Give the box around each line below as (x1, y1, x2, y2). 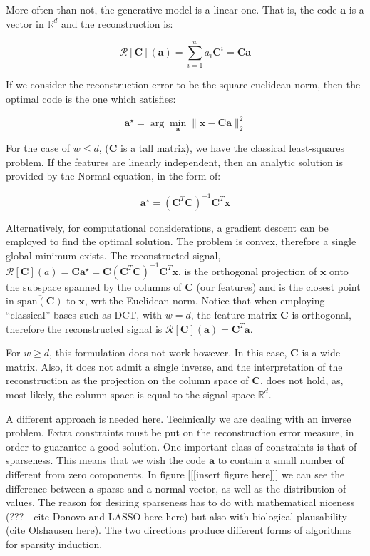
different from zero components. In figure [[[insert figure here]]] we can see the (6, 466, 345, 481)
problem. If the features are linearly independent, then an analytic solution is (6, 154, 343, 169)
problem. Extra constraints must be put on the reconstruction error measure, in (6, 425, 354, 440)
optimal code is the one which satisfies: (6, 91, 176, 105)
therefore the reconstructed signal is (6, 321, 163, 336)
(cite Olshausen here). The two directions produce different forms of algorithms (6, 522, 352, 537)
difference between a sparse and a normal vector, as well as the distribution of (6, 480, 346, 495)
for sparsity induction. (6, 536, 103, 551)
